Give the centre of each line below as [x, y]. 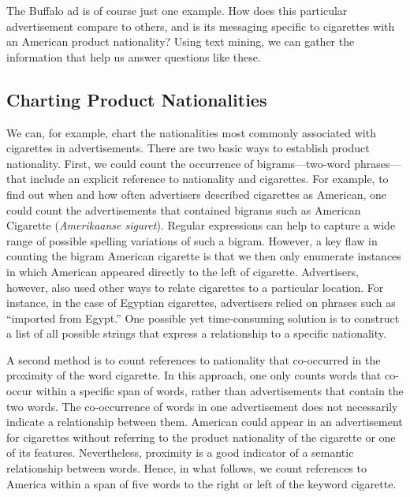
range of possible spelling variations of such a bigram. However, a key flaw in [192, 240]
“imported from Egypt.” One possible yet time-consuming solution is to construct [203, 318]
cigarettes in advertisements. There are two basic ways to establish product [188, 148]
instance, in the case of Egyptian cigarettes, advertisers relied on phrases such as [201, 303]
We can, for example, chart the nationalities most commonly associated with [191, 132]
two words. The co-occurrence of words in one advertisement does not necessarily [202, 406]
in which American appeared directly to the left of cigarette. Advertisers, [183, 271]
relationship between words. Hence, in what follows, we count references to [186, 468]
